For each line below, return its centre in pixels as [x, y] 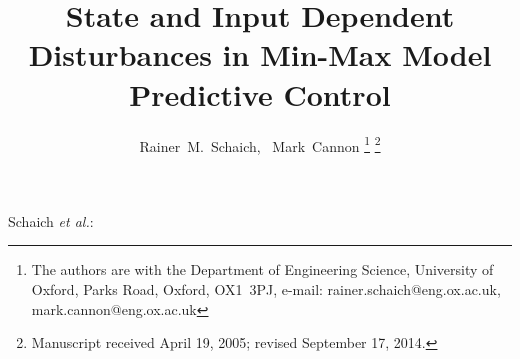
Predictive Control [260, 93]
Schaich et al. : [51, 220]
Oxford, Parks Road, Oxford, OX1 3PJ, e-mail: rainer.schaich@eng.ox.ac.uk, [266, 288]
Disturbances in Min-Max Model [260, 54]
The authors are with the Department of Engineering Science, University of [262, 269]
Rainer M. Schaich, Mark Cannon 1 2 [260, 144]
